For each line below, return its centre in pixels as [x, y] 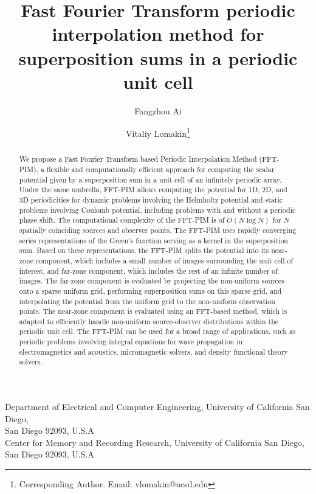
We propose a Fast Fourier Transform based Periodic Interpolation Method [138, 159]
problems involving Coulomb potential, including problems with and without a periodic [157, 210]
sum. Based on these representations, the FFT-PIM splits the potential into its [144, 250]
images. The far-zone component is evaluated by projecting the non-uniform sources [152, 281]
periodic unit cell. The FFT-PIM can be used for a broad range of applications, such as [157, 331]
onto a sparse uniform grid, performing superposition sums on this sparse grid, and [150, 290]
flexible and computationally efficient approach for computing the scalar [160, 169]
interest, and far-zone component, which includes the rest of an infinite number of [148, 270]
